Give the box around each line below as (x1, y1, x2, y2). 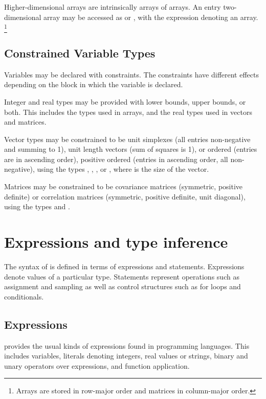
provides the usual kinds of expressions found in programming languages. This (4, 340, 250, 351)
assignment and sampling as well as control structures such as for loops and (4, 281, 241, 292)
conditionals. (4, 291, 44, 302)
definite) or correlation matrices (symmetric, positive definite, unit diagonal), (4, 191, 246, 202)
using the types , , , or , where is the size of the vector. (37, 164, 209, 174)
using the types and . (4, 201, 70, 212)
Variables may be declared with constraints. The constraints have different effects (4, 69, 259, 79)
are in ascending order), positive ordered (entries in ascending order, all (4, 153, 228, 164)
